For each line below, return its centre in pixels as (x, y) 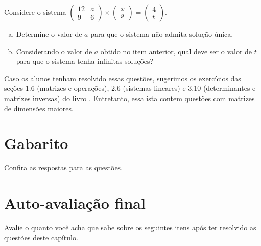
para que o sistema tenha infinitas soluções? (85, 61)
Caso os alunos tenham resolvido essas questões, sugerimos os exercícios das (123, 78)
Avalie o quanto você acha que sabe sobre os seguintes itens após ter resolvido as (130, 227)
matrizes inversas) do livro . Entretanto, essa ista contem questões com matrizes (129, 98)
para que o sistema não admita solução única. (162, 34)
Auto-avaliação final (75, 203)
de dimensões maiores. (39, 108)
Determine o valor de (49, 34)
